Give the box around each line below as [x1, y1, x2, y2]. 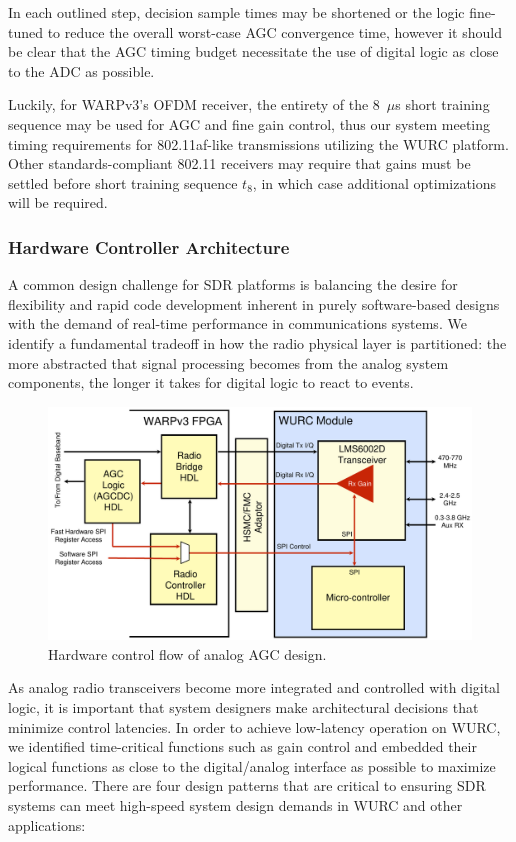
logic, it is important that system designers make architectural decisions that [8, 697, 479, 718]
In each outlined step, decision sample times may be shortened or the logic [8, 2, 465, 22]
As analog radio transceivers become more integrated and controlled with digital [8, 677, 501, 698]
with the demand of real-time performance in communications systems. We [8, 313, 467, 334]
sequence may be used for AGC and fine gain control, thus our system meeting [8, 113, 491, 134]
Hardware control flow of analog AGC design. [48, 643, 327, 664]
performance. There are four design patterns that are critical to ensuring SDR [8, 775, 486, 796]
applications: [8, 814, 86, 835]
